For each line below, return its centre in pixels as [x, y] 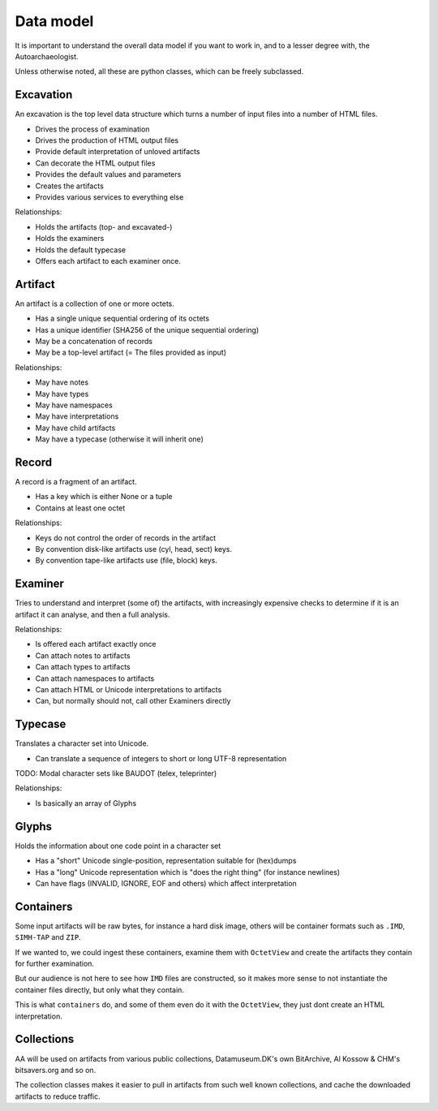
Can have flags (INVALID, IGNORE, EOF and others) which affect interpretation [166, 883]
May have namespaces [74, 405]
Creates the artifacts [70, 186]
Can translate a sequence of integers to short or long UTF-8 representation [161, 758]
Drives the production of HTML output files [107, 140]
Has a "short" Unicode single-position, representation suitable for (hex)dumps [166, 861]
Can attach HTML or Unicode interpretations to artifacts [129, 690]
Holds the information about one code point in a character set [118, 846]
